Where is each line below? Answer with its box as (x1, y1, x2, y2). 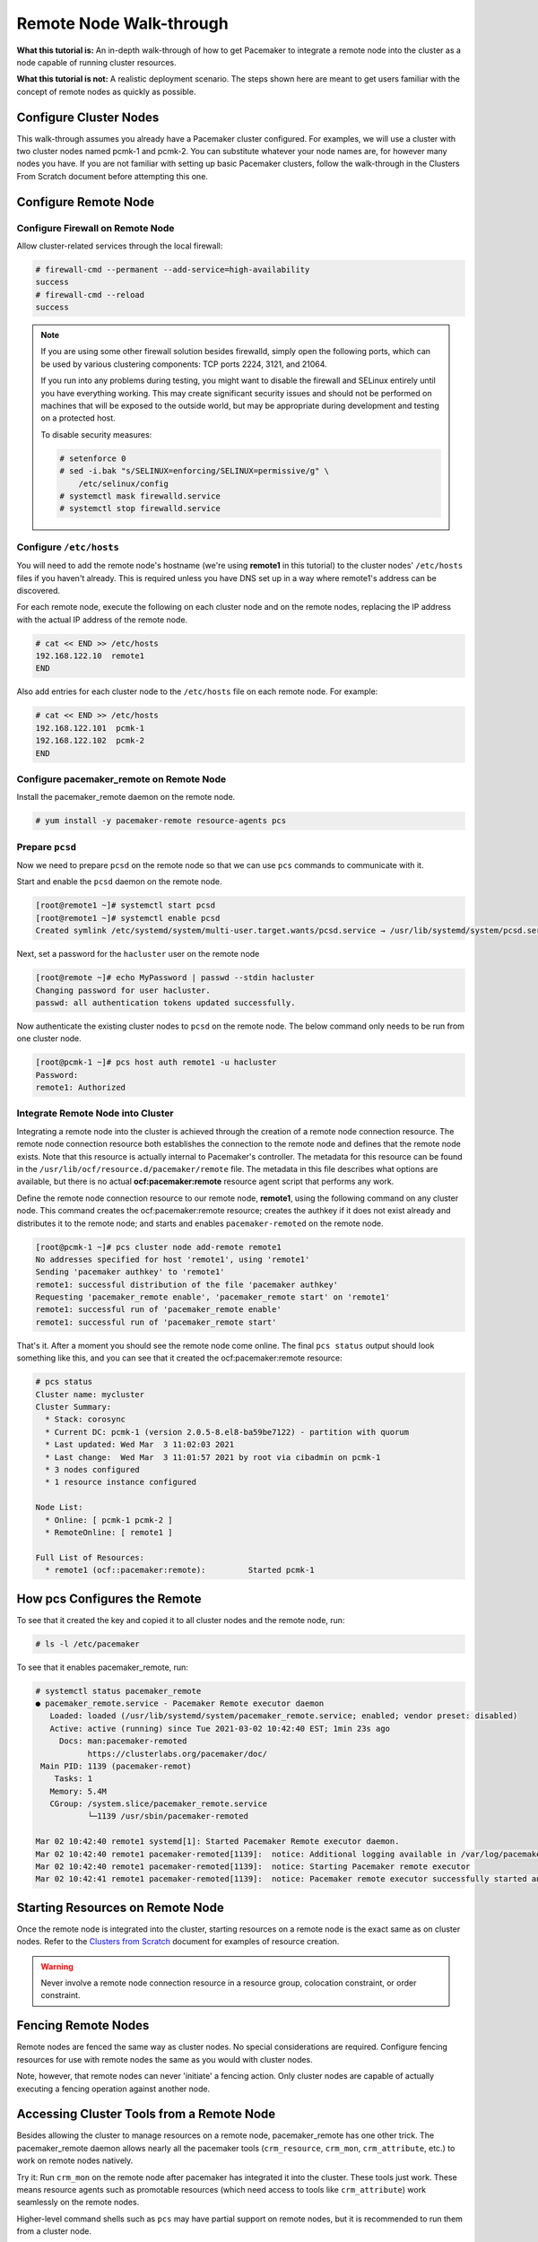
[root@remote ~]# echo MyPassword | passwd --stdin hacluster (35, 973, 315, 983)
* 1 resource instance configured (45, 1477, 197, 1488)
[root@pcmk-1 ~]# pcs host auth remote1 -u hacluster (35, 1057, 277, 1067)
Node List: (35, 1502, 83, 1513)
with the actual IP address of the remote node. (16, 614, 188, 625)
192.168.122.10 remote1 (35, 651, 145, 661)
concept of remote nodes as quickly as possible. (16, 86, 196, 97)
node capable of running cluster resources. (16, 56, 177, 67)
